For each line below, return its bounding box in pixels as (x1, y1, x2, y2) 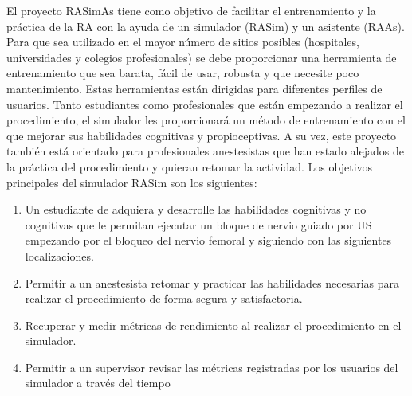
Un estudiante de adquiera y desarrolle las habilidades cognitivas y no (25, 201, 367, 218)
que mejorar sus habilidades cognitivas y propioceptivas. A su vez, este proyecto (6, 127, 397, 143)
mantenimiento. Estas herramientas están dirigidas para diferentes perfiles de (6, 80, 383, 96)
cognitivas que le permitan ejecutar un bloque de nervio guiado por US (25, 216, 372, 233)
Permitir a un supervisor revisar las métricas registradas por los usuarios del (25, 359, 398, 375)
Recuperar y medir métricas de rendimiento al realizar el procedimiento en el (25, 316, 402, 333)
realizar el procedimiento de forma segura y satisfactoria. (25, 290, 303, 307)
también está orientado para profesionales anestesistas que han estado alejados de (6, 143, 404, 159)
